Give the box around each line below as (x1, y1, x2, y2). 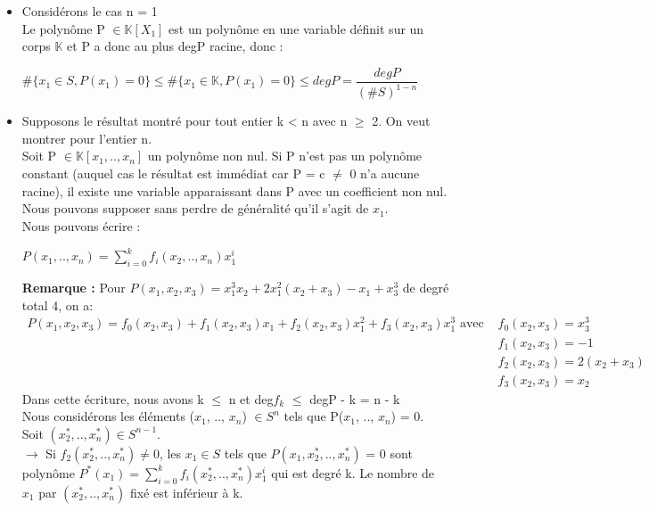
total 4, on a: (21, 295, 94, 314)
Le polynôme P (21, 19, 105, 37)
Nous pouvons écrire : (21, 216, 141, 235)
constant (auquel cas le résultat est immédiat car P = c (21, 163, 325, 182)
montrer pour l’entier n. (21, 128, 152, 147)
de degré (402, 278, 449, 297)
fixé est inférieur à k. (129, 482, 243, 501)
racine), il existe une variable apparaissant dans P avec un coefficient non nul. (21, 181, 448, 200)
